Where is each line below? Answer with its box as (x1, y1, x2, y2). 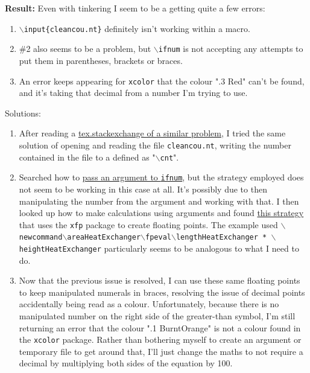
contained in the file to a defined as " (19, 150, 156, 163)
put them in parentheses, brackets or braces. (19, 54, 183, 66)
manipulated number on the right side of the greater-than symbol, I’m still (19, 310, 296, 322)
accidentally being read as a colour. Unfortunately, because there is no (19, 298, 279, 310)
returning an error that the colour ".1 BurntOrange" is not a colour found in (19, 321, 301, 334)
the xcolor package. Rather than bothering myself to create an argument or (19, 333, 302, 346)
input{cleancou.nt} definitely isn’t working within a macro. (24, 22, 250, 34)
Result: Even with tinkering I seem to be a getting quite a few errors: (5, 2, 265, 14)
